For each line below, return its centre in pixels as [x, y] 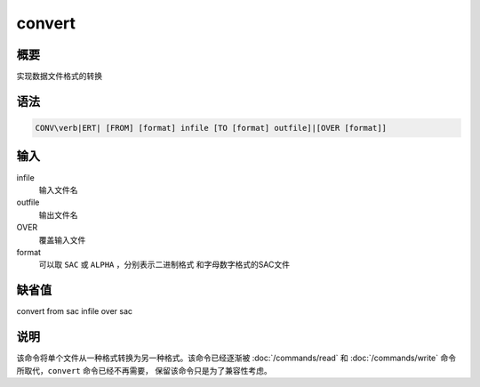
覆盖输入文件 [62, 239]
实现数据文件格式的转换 [59, 77]
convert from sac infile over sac [75, 311]
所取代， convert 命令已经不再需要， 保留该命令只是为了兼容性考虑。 [144, 370]
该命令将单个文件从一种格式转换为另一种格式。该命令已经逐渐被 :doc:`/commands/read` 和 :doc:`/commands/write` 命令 [236, 358]
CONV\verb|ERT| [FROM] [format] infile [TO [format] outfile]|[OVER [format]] [211, 128]
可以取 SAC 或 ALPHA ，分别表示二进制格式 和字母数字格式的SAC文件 [164, 265]
